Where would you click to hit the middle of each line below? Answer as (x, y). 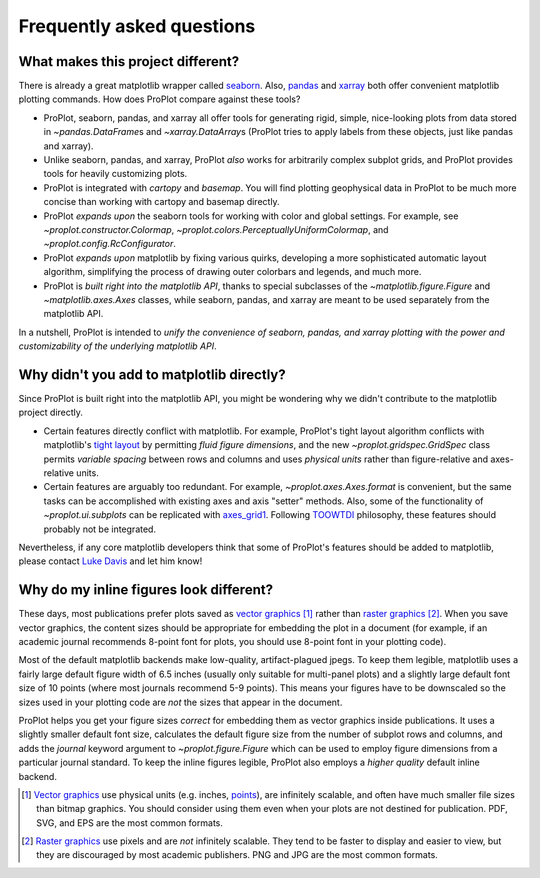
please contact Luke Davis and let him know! (110, 561)
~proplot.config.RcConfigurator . (110, 244)
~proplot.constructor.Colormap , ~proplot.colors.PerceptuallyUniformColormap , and (216, 229)
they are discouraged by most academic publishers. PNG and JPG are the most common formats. (237, 855)
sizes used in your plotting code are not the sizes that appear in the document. (180, 702)
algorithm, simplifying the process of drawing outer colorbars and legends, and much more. (232, 272)
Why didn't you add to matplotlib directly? (152, 374)
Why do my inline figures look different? (146, 590)
